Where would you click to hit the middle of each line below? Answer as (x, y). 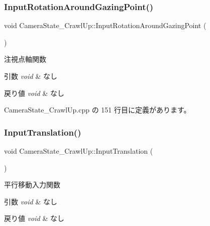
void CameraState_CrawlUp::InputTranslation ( (79, 151)
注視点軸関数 (25, 59)
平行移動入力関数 (32, 185)
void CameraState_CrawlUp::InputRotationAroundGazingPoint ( (105, 25)
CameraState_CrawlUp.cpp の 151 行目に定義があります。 (97, 110)
